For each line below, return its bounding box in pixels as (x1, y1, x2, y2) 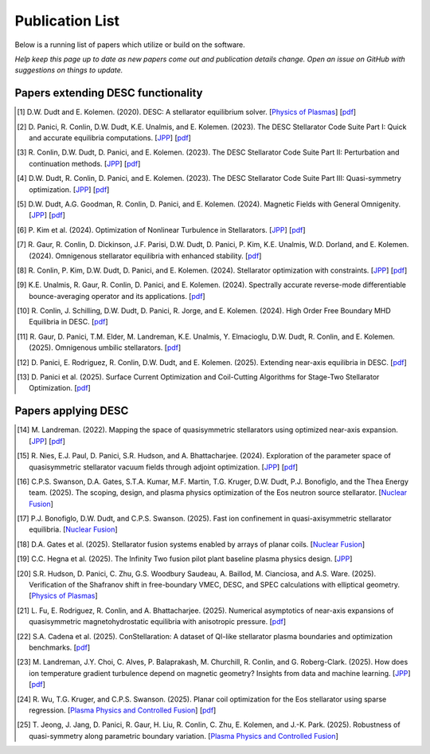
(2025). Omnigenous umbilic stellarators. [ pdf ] (29, 343, 182, 352)
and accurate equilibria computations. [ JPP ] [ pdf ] (29, 133, 191, 143)
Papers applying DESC (14, 404, 129, 418)
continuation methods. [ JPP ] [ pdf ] (29, 159, 141, 168)
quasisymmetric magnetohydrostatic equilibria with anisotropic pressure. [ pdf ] (29, 617, 287, 626)
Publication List (14, 12, 119, 29)
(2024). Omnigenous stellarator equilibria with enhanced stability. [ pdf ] (29, 251, 262, 261)
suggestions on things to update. (14, 65, 123, 75)
